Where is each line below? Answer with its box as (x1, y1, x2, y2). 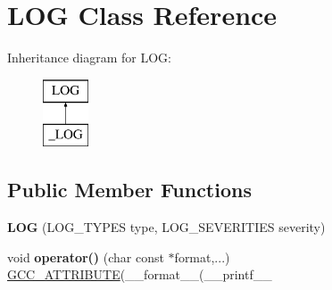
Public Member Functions (7, 176, 252, 203)
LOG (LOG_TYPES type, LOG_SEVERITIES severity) (7, 218, 326, 236)
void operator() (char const (7, 247, 164, 266)
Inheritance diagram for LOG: (7, 48, 171, 67)
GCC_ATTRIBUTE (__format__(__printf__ (7, 265, 272, 284)
